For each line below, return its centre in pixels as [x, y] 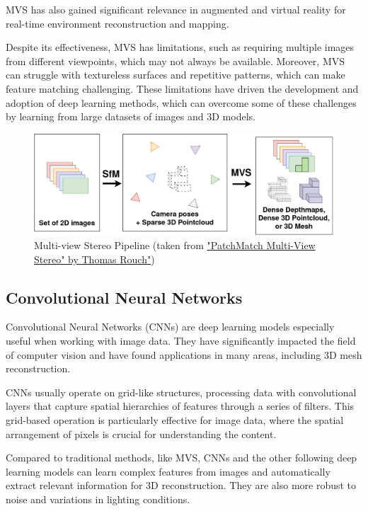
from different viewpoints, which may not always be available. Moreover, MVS [176, 61]
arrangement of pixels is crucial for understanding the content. [141, 434]
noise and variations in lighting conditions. [98, 499]
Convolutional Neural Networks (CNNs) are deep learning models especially [170, 327]
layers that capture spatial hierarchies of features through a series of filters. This [180, 406]
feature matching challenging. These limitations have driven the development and [182, 88]
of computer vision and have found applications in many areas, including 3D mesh [184, 354]
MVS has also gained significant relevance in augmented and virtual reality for [176, 9]
